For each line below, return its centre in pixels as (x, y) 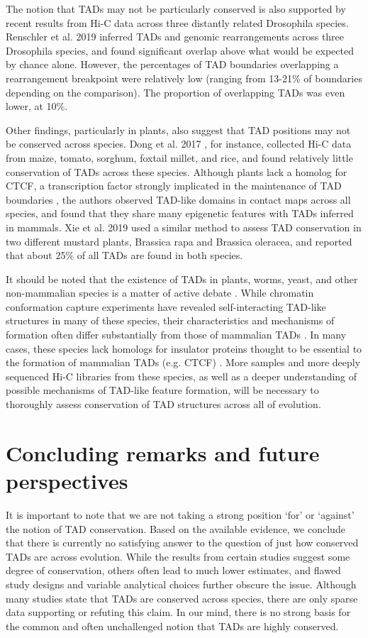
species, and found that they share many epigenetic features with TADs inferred (180, 213)
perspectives (67, 480)
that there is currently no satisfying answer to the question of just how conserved (182, 543)
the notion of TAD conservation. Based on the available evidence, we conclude (175, 528)
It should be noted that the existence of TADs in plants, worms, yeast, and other (182, 279)
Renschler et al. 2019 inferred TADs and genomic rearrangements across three (175, 37)
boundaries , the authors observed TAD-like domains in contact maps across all (178, 199)
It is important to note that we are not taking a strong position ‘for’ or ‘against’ (180, 514)
